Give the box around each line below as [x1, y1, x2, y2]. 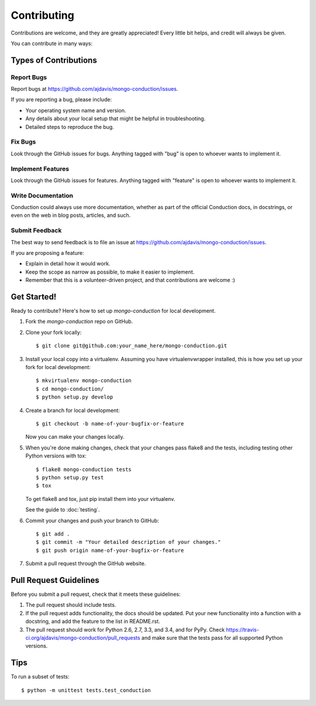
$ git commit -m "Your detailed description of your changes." [36, 539, 221, 545]
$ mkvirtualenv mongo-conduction [36, 377, 132, 384]
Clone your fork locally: [25, 329, 82, 336]
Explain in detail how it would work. [25, 260, 111, 267]
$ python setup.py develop [36, 394, 114, 401]
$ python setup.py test [36, 474, 104, 480]
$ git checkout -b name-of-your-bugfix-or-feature [36, 420, 184, 427]
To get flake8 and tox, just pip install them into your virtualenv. [25, 495, 176, 502]
